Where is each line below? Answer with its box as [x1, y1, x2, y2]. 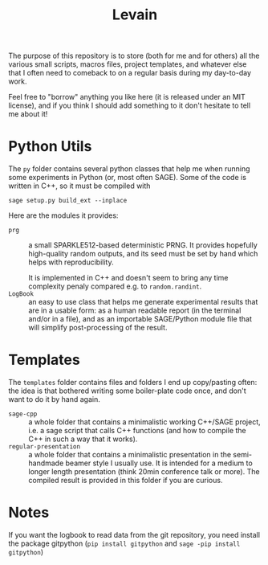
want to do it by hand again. [8, 395, 100, 404]
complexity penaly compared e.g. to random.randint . [28, 281, 202, 291]
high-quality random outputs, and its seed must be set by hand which [28, 249, 258, 259]
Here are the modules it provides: [8, 211, 119, 220]
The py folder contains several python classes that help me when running [8, 164, 250, 174]
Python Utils [8, 137, 92, 156]
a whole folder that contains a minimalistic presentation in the [28, 450, 231, 460]
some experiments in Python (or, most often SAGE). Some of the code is [8, 173, 247, 182]
